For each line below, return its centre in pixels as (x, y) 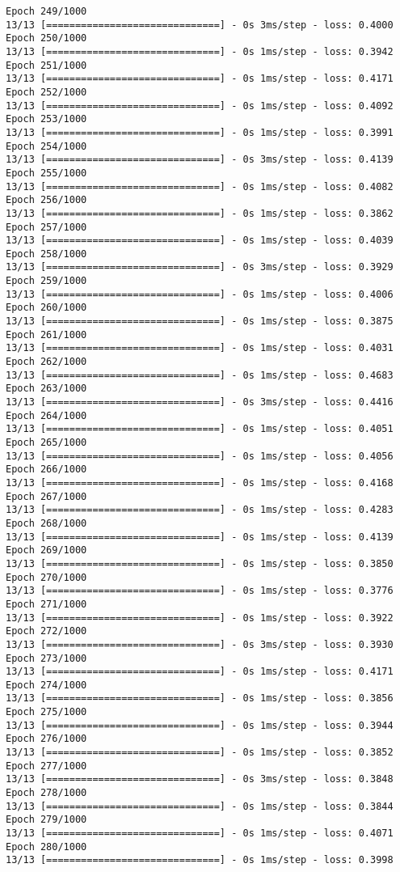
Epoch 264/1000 (46, 415)
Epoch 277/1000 (46, 766)
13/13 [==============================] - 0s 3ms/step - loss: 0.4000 (200, 25)
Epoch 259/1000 (46, 281)
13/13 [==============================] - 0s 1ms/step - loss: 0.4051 (200, 429)
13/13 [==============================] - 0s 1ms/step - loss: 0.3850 (200, 563)
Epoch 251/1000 (46, 65)
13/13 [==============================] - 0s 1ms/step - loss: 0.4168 (200, 483)
